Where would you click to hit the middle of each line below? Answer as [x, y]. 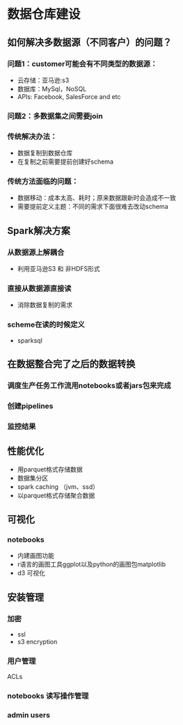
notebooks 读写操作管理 [48, 696]
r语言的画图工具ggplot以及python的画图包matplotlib [91, 564]
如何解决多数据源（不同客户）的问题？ [89, 42]
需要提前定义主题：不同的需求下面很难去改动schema [93, 207]
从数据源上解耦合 [36, 252]
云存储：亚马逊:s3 [43, 80]
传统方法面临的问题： [43, 182]
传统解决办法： [32, 137]
